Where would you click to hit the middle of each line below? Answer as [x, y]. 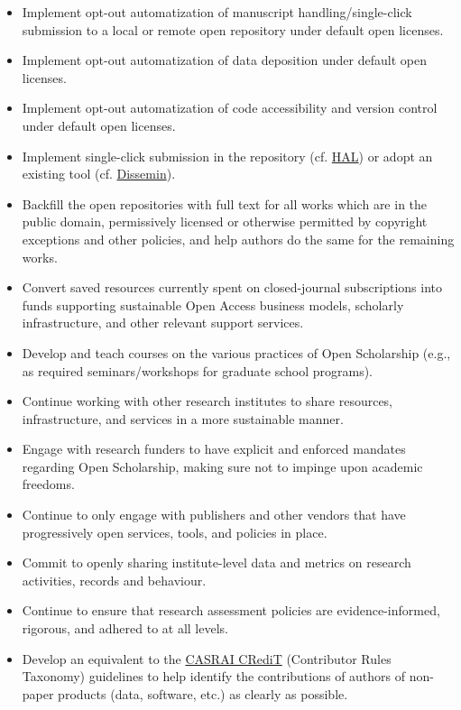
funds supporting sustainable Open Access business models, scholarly [213, 304]
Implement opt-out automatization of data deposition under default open [224, 60]
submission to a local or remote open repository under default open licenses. [233, 29]
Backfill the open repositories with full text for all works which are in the [225, 203]
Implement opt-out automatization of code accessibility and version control [230, 108]
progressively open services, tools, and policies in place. [175, 532]
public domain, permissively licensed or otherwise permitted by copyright [225, 221]
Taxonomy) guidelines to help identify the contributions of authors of [214, 676]
